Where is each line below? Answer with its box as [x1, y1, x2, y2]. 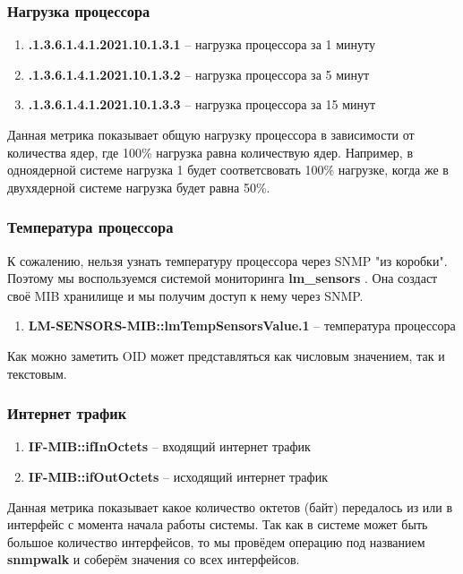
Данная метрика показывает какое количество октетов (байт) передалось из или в [7, 497, 453, 516]
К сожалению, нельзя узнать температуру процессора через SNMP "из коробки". [7, 251, 448, 270]
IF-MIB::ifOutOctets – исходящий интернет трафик [28, 467, 328, 485]
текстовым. [7, 364, 67, 382]
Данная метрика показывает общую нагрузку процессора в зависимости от [7, 125, 415, 143]
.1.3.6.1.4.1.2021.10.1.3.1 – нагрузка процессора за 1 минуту [28, 35, 375, 54]
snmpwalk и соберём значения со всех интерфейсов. [7, 550, 300, 569]
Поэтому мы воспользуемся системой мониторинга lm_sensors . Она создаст [7, 269, 438, 287]
